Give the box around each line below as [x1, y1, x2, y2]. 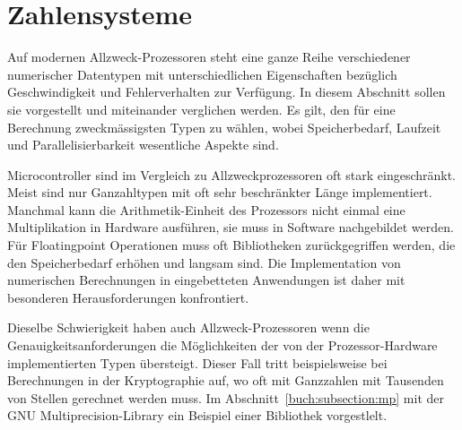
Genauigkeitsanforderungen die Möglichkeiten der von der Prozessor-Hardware [7, 336, 438, 355]
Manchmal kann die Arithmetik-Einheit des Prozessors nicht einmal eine [7, 200, 405, 219]
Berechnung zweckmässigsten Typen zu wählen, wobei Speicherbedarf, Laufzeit [7, 117, 441, 136]
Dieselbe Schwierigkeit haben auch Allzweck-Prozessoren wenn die [7, 318, 370, 337]
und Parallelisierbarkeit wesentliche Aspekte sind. [7, 135, 279, 154]
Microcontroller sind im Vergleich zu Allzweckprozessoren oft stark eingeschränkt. [7, 165, 457, 184]
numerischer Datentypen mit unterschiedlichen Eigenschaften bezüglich [7, 64, 397, 83]
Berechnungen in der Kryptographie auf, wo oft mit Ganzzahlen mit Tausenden [7, 371, 444, 390]
